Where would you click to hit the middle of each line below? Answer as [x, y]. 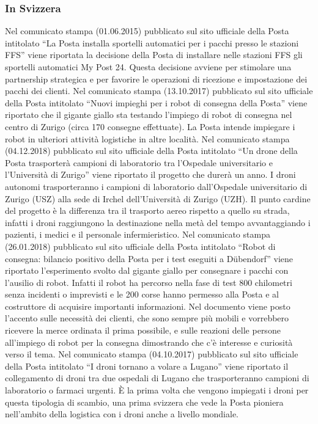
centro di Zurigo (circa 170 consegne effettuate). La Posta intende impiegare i [150, 126]
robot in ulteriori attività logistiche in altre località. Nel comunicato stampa [147, 138]
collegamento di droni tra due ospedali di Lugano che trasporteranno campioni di [157, 378]
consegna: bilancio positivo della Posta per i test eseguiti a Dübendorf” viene [149, 258]
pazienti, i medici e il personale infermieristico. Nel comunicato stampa [138, 234]
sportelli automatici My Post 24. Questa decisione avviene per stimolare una [148, 67]
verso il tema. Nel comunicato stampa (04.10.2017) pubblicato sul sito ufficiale [152, 354]
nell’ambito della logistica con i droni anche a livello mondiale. [122, 414]
